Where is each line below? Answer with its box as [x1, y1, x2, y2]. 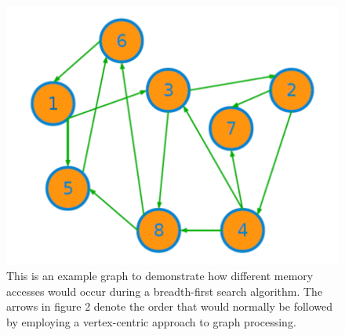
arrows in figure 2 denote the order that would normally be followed [6, 298, 333, 315]
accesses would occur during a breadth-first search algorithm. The [6, 282, 323, 299]
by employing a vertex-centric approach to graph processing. [6, 313, 296, 330]
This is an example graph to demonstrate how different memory [6, 268, 314, 284]
